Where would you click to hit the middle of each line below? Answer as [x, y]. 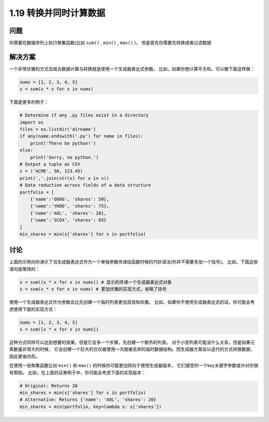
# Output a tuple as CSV [50, 164]
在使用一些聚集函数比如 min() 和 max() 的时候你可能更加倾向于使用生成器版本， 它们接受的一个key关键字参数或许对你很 [134, 366]
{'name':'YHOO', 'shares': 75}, [70, 206]
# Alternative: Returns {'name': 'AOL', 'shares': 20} [88, 400]
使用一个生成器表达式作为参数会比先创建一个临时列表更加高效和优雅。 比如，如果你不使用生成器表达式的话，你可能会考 [132, 302]
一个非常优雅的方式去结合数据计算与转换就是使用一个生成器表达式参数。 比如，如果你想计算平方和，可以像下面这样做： [132, 69]
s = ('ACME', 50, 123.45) [51, 171]
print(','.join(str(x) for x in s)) [65, 178]
